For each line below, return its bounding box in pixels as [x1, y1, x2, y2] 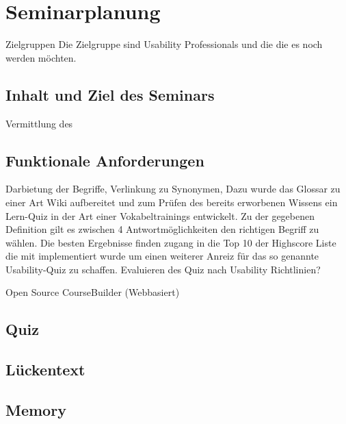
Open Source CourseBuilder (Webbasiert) [5, 285, 180, 299]
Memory [5, 399, 66, 421]
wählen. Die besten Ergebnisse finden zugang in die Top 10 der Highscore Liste [5, 235, 336, 249]
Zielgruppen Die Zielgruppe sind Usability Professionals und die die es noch [5, 37, 323, 51]
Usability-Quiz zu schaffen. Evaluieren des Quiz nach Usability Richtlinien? [5, 262, 321, 276]
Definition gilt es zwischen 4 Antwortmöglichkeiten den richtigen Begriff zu [5, 222, 319, 236]
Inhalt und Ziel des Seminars [5, 84, 215, 105]
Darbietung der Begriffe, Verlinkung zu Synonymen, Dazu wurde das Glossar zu [5, 182, 341, 196]
